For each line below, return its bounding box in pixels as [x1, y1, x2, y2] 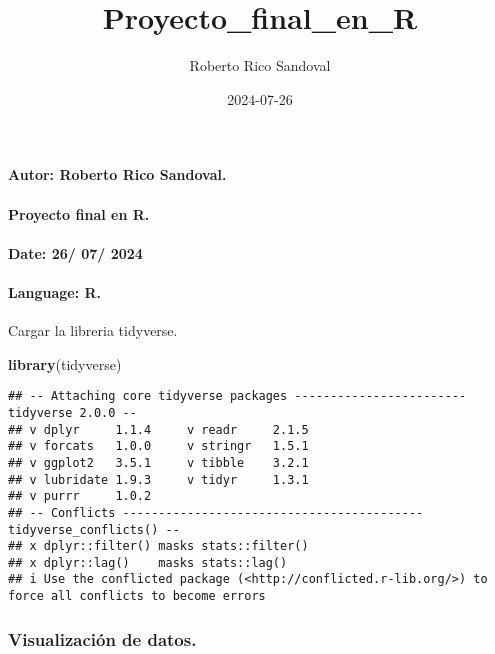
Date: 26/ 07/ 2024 [8, 242, 143, 263]
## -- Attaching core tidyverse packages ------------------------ [8, 389, 467, 404]
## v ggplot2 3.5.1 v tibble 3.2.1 [8, 455, 309, 470]
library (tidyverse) [8, 353, 122, 374]
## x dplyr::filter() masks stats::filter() [8, 539, 309, 554]
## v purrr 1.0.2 [8, 489, 152, 504]
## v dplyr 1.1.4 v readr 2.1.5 [8, 422, 309, 437]
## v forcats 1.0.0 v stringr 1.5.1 [8, 439, 309, 454]
